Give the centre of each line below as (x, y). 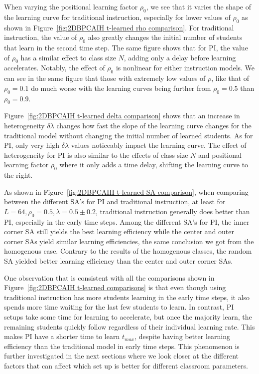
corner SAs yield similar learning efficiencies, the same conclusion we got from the (129, 241)
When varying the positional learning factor (71, 6)
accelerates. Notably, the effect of (55, 68)
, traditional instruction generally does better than (173, 211)
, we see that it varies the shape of (199, 6)
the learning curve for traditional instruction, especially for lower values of (117, 17)
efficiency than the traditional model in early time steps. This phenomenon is (122, 346)
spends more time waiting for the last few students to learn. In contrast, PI (119, 307)
